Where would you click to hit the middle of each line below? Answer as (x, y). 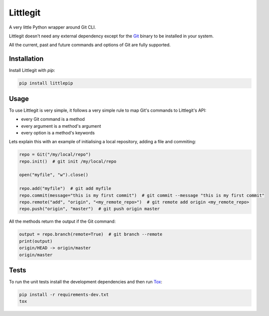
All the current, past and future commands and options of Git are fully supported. (90, 45)
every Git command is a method (53, 119)
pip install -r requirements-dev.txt (64, 295)
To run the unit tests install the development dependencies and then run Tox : (86, 282)
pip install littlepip (46, 83)
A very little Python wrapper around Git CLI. (53, 27)
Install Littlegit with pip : (32, 70)
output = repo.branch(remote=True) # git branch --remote (91, 234)
